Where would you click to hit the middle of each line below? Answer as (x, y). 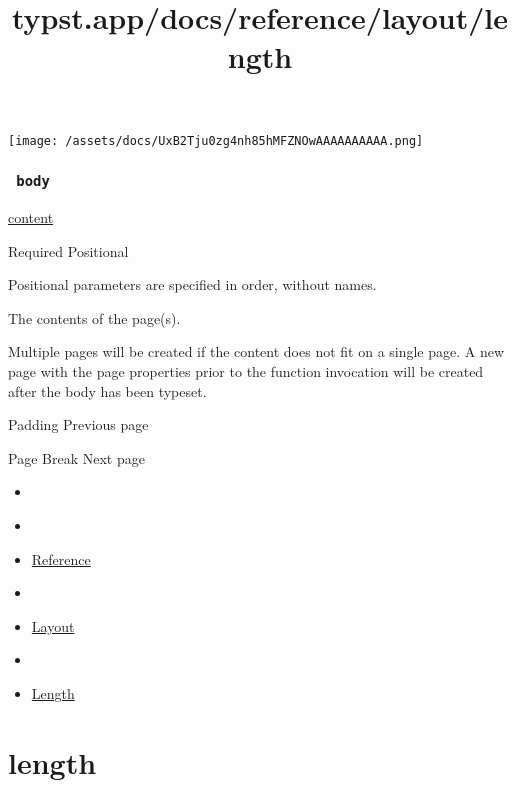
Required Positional (68, 250)
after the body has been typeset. (107, 390)
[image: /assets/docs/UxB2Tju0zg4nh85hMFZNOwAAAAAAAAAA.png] (216, 140)
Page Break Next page (76, 457)
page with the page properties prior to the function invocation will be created (246, 370)
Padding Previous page (78, 424)
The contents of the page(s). (94, 317)
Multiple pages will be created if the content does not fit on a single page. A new (256, 351)
